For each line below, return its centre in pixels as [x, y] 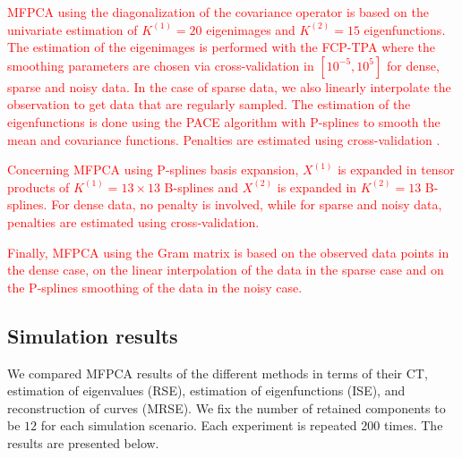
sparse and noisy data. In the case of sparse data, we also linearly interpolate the [229, 86]
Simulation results [93, 335]
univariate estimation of [73, 29]
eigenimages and [251, 29]
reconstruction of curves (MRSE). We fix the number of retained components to [227, 407]
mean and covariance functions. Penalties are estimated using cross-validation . [224, 139]
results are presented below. [83, 442]
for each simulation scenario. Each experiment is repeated [199, 425]
